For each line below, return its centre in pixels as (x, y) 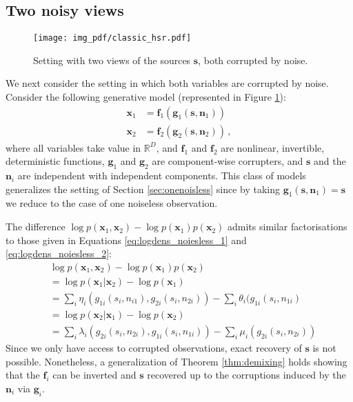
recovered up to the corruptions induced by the (246, 375)
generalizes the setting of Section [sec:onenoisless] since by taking (143, 189)
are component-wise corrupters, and (228, 161)
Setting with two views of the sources (112, 60)
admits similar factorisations (288, 227)
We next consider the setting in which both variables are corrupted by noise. (167, 83)
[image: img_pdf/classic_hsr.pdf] (112, 38)
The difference (36, 227)
